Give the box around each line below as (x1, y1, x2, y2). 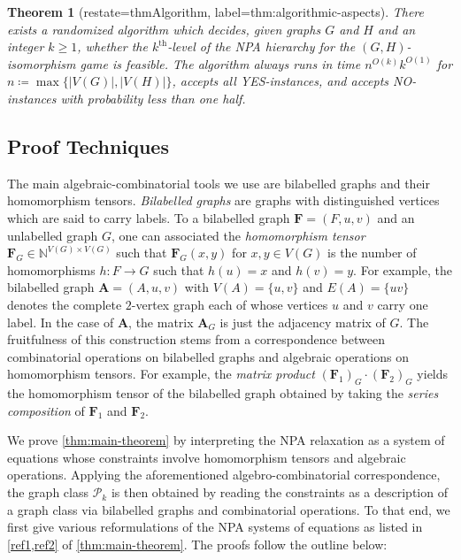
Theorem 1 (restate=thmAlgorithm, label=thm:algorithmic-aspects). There (7, 3, 424, 20)
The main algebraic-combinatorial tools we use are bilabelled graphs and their (7, 173, 430, 192)
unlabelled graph (7, 226, 98, 244)
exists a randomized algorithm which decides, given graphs (7, 19, 321, 38)
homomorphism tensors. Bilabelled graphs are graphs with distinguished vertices (7, 191, 440, 210)
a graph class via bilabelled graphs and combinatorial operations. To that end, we (7, 500, 450, 518)
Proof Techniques (7, 132, 169, 159)
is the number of (327, 243, 417, 262)
